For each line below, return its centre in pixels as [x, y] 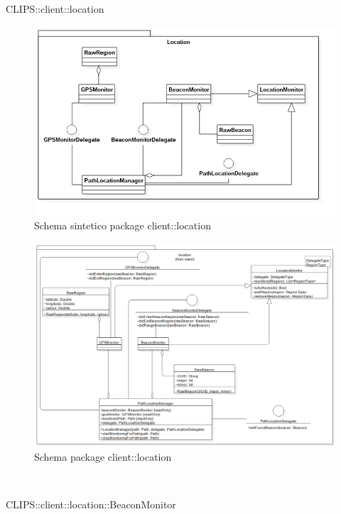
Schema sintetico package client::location [123, 225]
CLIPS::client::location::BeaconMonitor [91, 504]
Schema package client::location [103, 456]
